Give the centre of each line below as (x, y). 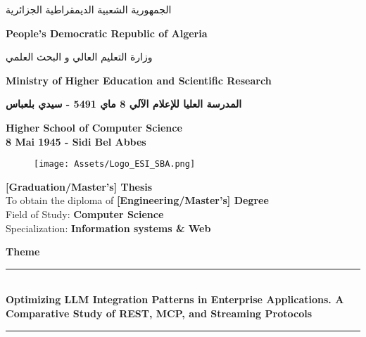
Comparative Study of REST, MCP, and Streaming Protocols (159, 313)
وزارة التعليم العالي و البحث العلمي (79, 57)
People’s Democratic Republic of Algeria (107, 33)
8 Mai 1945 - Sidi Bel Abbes (76, 141)
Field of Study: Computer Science (85, 214)
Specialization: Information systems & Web (108, 228)
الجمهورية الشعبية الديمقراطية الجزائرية (89, 9)
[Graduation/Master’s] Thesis (79, 186)
